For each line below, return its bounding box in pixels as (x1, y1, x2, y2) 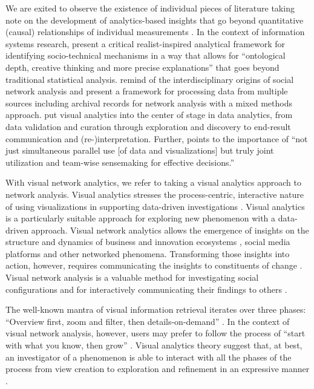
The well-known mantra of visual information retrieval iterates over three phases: (5, 303, 306, 316)
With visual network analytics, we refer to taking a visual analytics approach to (5, 176, 301, 189)
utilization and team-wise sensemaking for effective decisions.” (5, 155, 234, 168)
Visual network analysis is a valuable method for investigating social (5, 271, 259, 284)
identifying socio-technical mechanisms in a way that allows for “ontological (5, 49, 286, 62)
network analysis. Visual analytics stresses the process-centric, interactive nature (5, 188, 304, 200)
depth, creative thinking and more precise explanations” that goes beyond (5, 60, 280, 73)
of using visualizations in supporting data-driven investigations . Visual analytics (5, 200, 305, 212)
